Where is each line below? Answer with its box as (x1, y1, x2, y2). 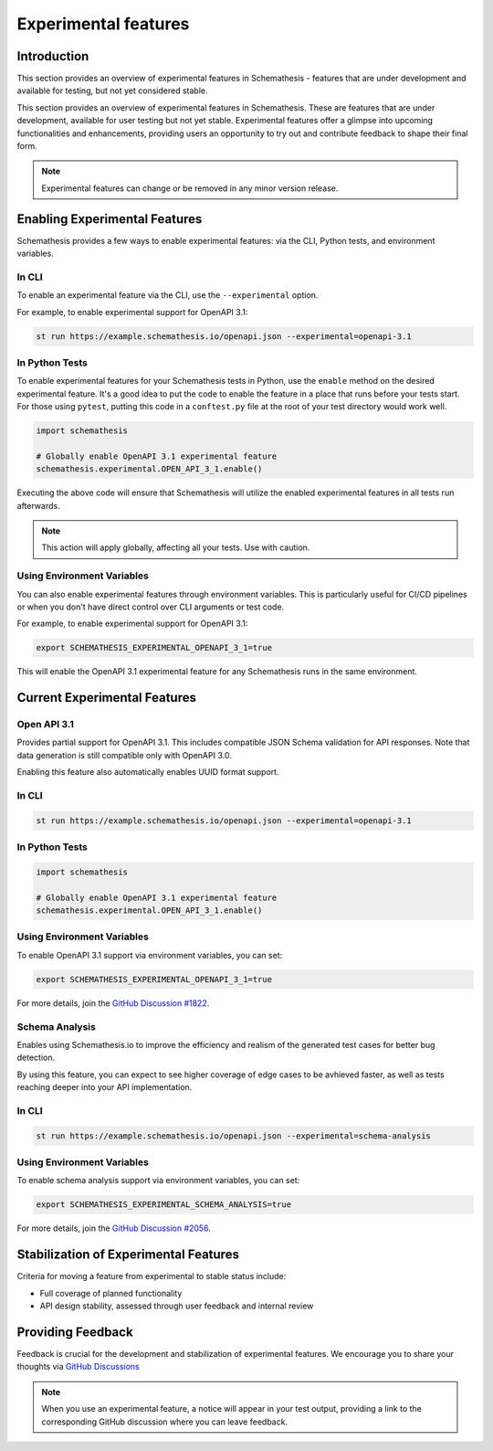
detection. (16, 1052, 56, 1064)
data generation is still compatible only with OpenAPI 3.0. (16, 749, 232, 760)
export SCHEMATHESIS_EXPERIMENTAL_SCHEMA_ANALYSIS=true (36, 1200, 292, 1210)
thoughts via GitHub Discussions (16, 1361, 141, 1372)
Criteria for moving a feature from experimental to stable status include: (16, 1271, 287, 1282)
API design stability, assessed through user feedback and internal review (39, 1300, 314, 1311)
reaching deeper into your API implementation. (16, 1082, 193, 1093)
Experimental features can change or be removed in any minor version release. (41, 183, 339, 194)
